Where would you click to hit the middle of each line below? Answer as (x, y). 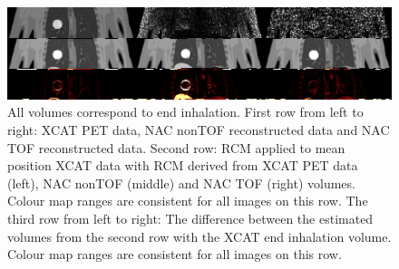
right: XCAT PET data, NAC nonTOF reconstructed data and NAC (199, 130)
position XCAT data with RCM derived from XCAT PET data (183, 165)
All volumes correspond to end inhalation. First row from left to (185, 112)
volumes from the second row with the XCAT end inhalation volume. (199, 236)
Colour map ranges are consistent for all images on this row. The (188, 201)
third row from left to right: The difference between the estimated (190, 219)
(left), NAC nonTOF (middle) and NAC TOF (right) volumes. (181, 183)
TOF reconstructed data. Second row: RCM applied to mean (176, 147)
